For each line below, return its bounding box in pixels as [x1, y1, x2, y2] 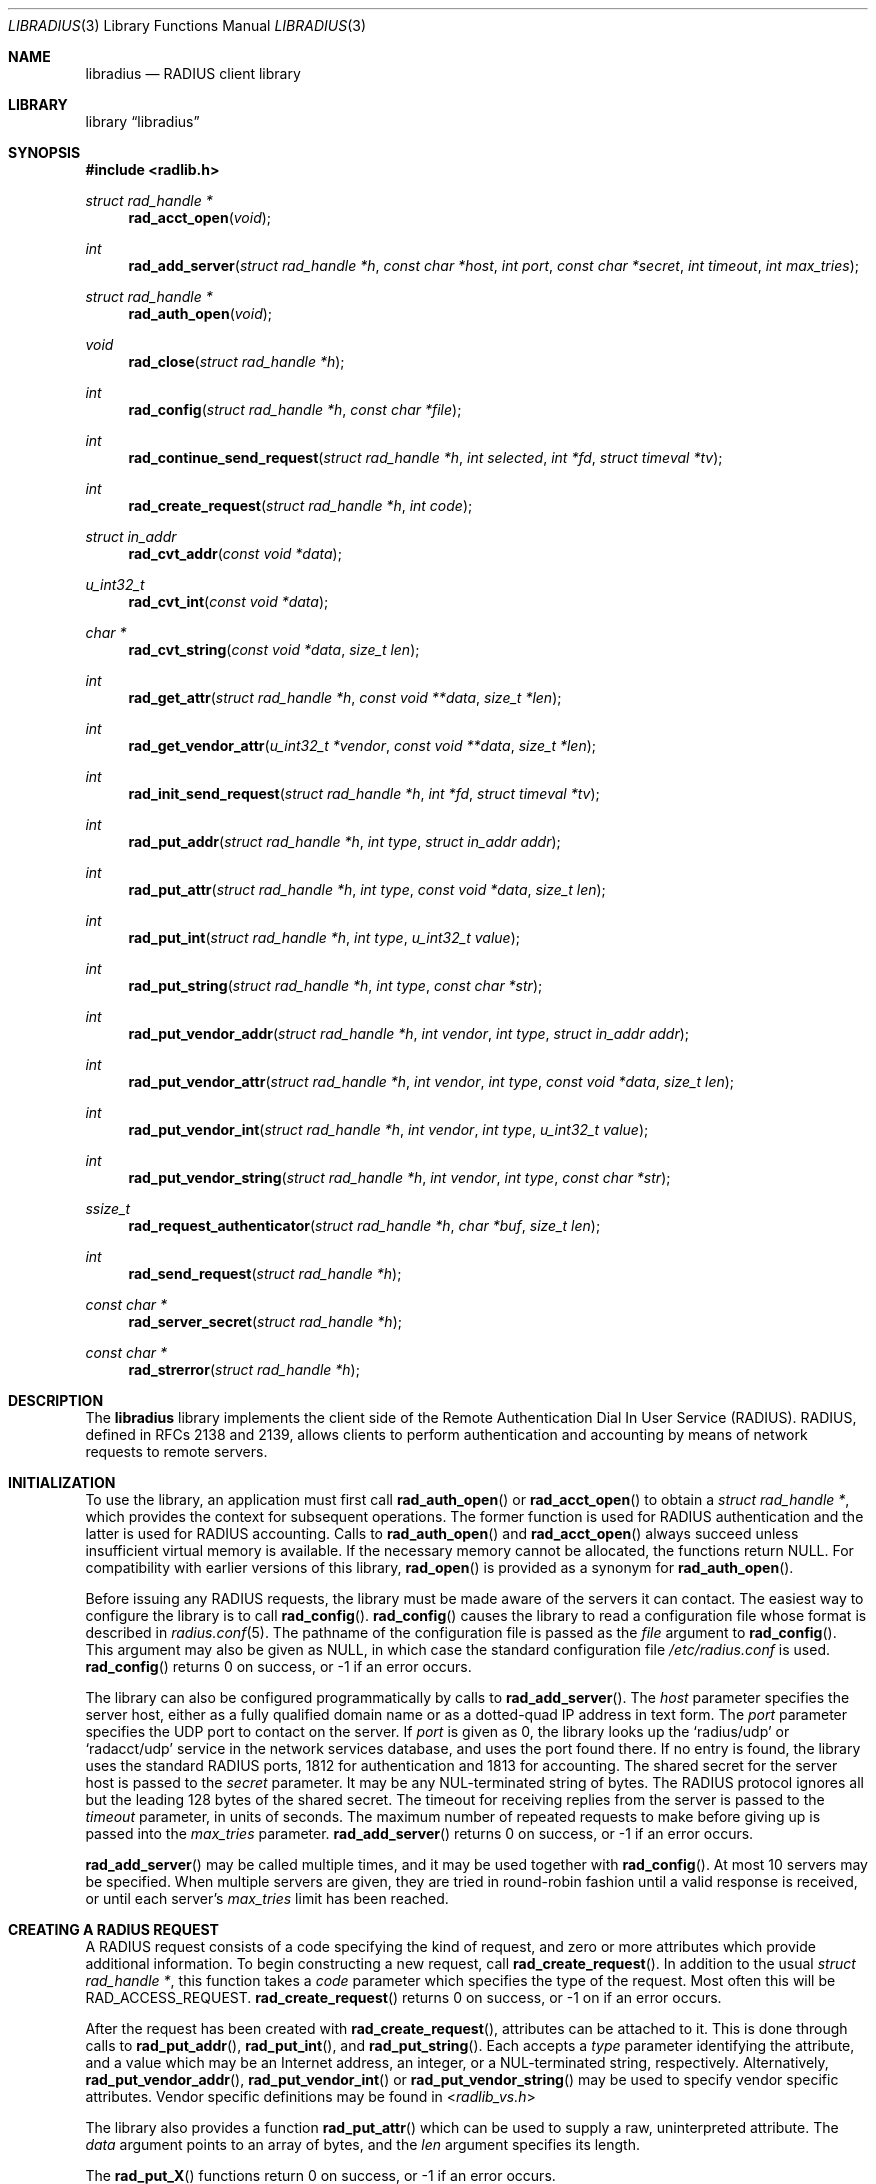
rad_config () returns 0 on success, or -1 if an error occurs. [85, 1658, 472, 1675]
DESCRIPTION [8, 1392, 104, 1409]
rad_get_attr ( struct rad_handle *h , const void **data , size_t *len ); [128, 689, 562, 706]
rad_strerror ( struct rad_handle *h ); [128, 1361, 360, 1378]
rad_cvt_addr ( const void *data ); [128, 545, 342, 562]
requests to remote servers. [85, 1443, 268, 1460]
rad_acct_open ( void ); [128, 209, 272, 226]
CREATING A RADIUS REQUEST [8, 1921, 219, 1938]
